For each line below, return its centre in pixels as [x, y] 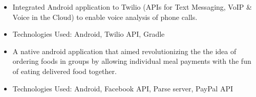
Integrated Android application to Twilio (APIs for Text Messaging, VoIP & [132, 7]
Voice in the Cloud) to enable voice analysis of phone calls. [105, 17]
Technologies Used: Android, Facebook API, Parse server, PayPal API [123, 88]
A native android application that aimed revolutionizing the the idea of [124, 51]
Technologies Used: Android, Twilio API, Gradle [89, 34]
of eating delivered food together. [65, 71]
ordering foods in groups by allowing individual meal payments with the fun [132, 61]
